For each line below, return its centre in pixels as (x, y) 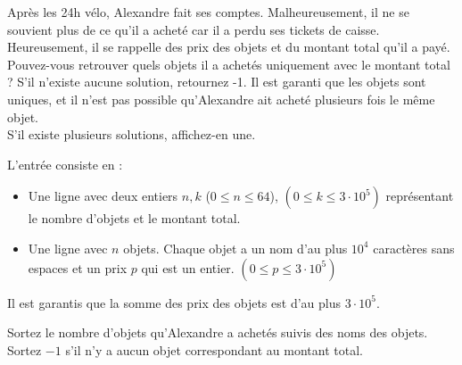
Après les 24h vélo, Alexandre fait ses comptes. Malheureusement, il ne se (208, 12)
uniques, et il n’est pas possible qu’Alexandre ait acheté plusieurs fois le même (221, 99)
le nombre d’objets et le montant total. (134, 218)
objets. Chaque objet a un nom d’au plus (235, 248)
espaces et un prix (78, 267)
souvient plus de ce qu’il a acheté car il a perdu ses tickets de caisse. (194, 29)
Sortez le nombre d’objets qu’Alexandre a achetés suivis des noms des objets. (218, 332)
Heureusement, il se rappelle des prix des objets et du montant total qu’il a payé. (229, 47)
